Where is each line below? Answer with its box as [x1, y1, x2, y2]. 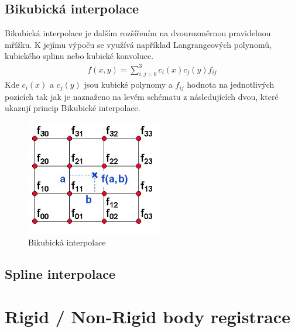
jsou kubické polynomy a [84, 78, 173, 91]
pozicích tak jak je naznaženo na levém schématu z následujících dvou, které [5, 90, 279, 102]
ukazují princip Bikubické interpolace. [5, 102, 140, 114]
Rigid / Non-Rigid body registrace [5, 305, 290, 328]
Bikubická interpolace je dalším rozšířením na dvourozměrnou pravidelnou [5, 27, 271, 39]
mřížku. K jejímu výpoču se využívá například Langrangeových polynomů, [5, 38, 272, 50]
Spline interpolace [5, 264, 116, 282]
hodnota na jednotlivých [187, 78, 275, 91]
